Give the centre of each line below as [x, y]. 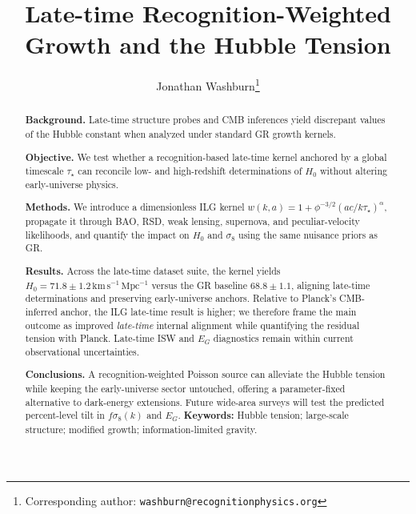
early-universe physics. [72, 184]
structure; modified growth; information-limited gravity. [141, 430]
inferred [41, 311]
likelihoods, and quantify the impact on [107, 234]
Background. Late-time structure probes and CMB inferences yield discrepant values [205, 120]
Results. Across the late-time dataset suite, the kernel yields [153, 271]
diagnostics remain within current [283, 338]
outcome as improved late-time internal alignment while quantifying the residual [192, 325]
